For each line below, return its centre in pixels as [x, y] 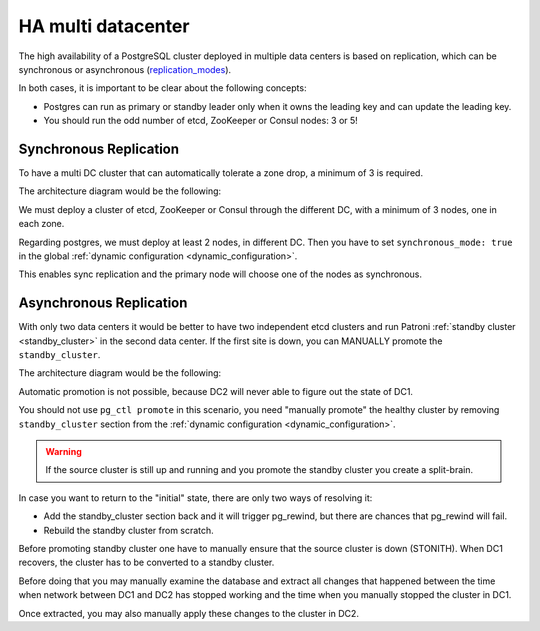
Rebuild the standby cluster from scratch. [128, 530]
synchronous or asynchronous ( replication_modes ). [125, 69]
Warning [63, 451]
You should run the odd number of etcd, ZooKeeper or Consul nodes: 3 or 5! [201, 121]
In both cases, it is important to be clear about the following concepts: [162, 88]
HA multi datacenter [104, 26]
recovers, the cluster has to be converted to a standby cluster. [146, 562]
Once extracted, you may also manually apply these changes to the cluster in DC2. [189, 613]
